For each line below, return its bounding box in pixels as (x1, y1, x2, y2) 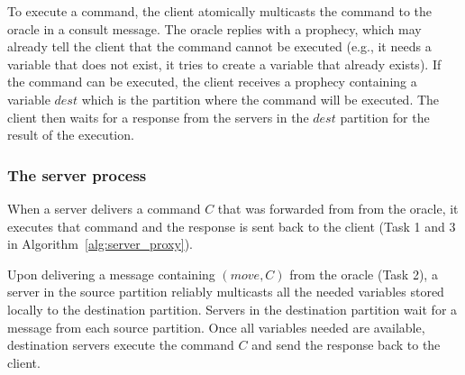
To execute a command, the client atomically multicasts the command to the (7, 2, 433, 20)
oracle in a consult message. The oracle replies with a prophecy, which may (7, 19, 422, 38)
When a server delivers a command (7, 198, 201, 217)
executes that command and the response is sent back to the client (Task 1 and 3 (7, 216, 456, 235)
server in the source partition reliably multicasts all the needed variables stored (7, 282, 444, 301)
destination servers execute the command (7, 335, 234, 354)
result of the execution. (7, 125, 134, 144)
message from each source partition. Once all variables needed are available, (7, 317, 425, 336)
